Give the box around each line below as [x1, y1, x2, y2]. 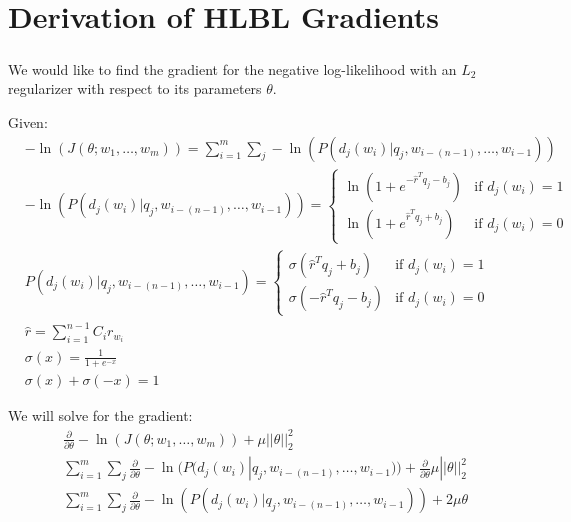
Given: [8, 111, 48, 132]
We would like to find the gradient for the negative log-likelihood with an [8, 58, 457, 79]
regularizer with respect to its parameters [8, 78, 262, 99]
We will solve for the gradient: [8, 405, 193, 426]
